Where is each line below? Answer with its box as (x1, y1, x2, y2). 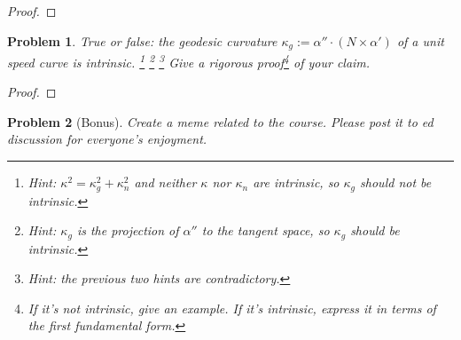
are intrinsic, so (253, 173, 340, 192)
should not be (360, 173, 432, 192)
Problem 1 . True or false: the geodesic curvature (7, 31, 277, 50)
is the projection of (76, 221, 179, 240)
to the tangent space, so (201, 221, 330, 240)
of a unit (396, 31, 444, 50)
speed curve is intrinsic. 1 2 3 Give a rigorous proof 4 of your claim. (7, 51, 371, 71)
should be (350, 221, 400, 240)
